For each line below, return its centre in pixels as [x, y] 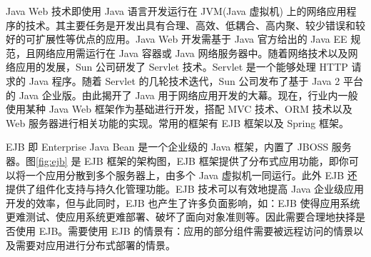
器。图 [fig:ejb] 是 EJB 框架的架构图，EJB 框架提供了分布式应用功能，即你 [177, 160]
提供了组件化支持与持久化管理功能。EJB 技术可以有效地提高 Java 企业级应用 [185, 189]
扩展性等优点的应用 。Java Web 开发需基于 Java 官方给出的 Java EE [191, 39]
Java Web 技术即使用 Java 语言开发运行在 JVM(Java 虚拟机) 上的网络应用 [176, 11]
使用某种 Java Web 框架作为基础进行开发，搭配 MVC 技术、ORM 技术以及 [179, 109]
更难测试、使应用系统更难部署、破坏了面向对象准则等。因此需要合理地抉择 [181, 217]
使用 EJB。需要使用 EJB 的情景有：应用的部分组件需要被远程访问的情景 [184, 230]
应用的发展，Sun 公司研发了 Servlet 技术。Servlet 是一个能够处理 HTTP [182, 67]
